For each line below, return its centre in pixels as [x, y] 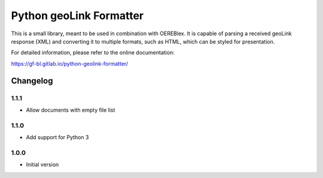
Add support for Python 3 [57, 137]
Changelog [32, 81]
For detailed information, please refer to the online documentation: [93, 53]
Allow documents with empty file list [71, 110]
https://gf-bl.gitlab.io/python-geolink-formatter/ [70, 63]
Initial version [42, 165]
